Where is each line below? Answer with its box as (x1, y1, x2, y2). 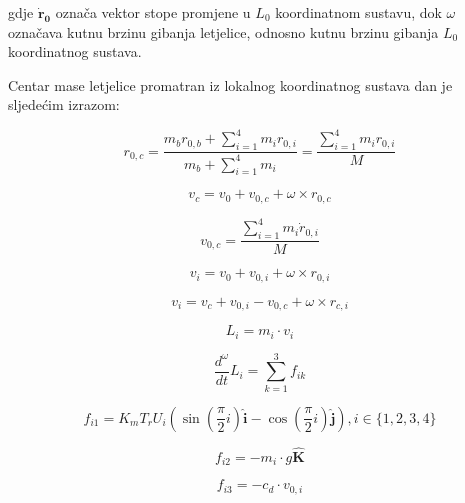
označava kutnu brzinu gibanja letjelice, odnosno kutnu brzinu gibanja (8, 21, 439, 42)
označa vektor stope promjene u (55, 2, 251, 22)
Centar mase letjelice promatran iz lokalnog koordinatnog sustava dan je (8, 74, 453, 95)
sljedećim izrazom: (8, 94, 120, 115)
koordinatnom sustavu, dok (275, 2, 442, 22)
